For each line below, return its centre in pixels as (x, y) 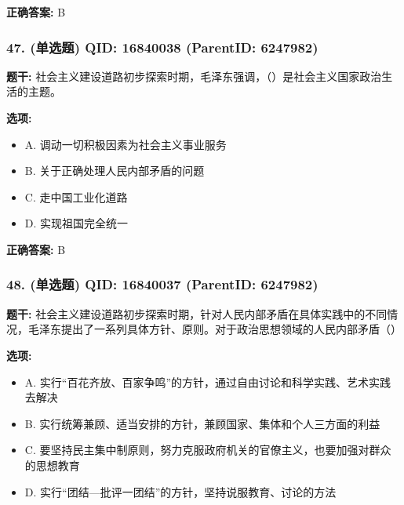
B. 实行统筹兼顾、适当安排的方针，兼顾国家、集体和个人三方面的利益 (202, 423)
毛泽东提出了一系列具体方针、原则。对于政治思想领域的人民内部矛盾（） (215, 329)
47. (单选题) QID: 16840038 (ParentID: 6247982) (162, 47)
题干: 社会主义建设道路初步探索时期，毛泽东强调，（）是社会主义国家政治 (194, 76)
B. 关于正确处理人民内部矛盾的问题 (115, 171)
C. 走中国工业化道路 (76, 196)
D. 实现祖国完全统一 (76, 223)
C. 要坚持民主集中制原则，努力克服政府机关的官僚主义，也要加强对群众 (208, 450)
